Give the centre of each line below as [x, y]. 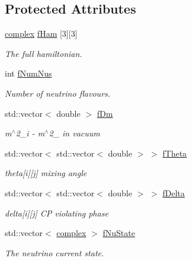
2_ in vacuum [74, 133]
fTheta [175, 153]
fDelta [174, 192]
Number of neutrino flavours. [58, 93]
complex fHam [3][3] [41, 34]
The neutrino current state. [55, 252]
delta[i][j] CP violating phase [57, 213]
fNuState [119, 233]
